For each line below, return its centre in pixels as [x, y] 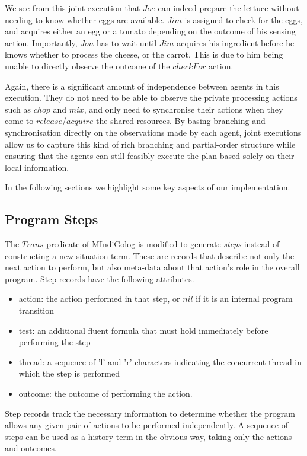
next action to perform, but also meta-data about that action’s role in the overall [152, 267]
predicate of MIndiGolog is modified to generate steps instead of [163, 244]
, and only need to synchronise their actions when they [183, 109]
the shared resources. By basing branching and [181, 121]
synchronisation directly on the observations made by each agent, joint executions [153, 132]
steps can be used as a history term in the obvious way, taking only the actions [148, 436]
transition [36, 310]
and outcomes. [31, 448]
